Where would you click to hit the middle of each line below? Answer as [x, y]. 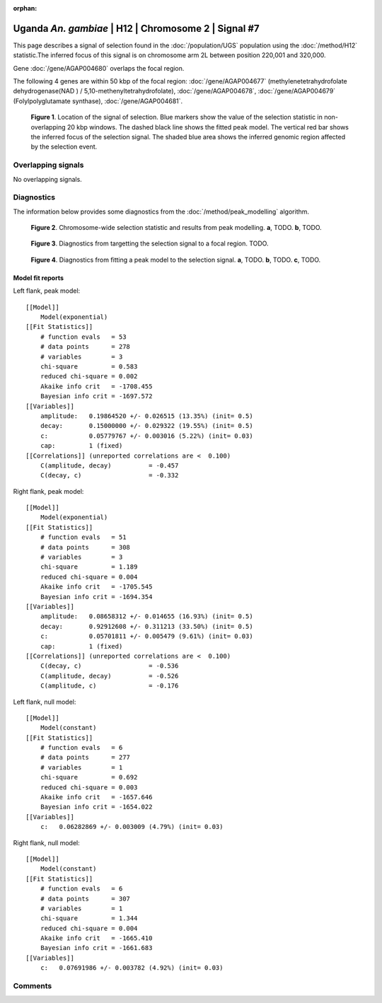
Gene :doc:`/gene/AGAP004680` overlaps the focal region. [99, 68]
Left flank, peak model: [47, 291]
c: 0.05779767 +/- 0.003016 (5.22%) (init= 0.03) [147, 436]
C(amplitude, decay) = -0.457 [109, 465]
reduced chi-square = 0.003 [89, 787]
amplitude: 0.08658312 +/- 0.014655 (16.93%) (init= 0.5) [147, 616]
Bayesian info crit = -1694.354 [96, 597]
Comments [33, 986]
